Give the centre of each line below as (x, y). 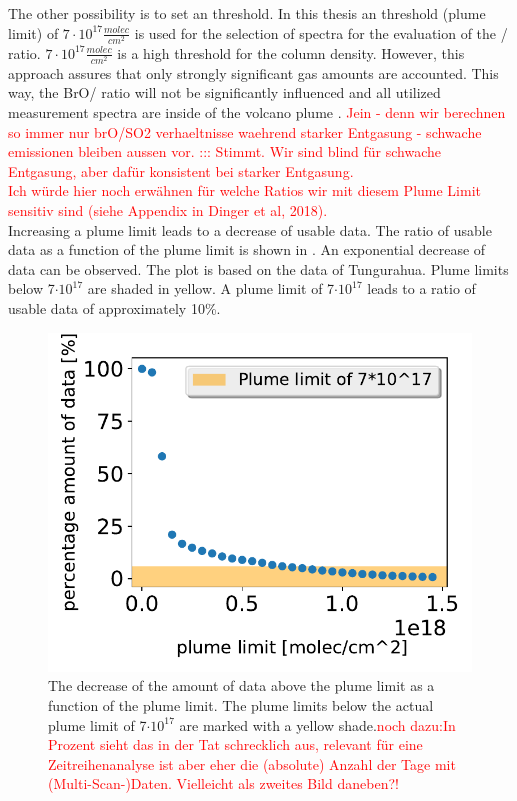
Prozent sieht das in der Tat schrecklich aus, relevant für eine (235, 744)
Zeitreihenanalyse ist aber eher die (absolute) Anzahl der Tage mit (252, 763)
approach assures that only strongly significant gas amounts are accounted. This (253, 72)
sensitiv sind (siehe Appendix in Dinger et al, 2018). (168, 210)
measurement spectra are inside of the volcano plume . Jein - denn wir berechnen (257, 112)
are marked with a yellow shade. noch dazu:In (317, 724)
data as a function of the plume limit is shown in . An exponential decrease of (247, 249)
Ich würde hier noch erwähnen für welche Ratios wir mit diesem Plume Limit (245, 190)
